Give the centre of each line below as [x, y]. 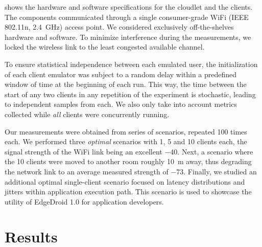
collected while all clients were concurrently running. [87, 114]
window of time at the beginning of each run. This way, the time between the [126, 84]
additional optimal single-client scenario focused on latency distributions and [125, 181]
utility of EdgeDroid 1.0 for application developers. [84, 201]
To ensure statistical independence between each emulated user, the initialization [131, 64]
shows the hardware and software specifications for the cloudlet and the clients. [129, 7]
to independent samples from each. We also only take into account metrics [121, 104]
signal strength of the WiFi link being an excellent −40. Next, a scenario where [129, 151]
